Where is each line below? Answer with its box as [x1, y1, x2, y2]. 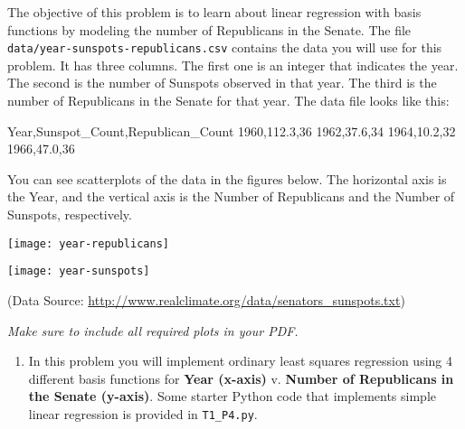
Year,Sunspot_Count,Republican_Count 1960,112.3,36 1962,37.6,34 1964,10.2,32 [7, 121, 456, 140]
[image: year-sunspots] [7, 265, 150, 278]
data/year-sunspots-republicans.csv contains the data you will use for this [7, 38, 442, 57]
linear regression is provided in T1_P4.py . [28, 404, 258, 423]
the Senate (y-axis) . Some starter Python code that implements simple [28, 387, 437, 406]
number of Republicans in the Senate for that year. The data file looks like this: [7, 91, 450, 110]
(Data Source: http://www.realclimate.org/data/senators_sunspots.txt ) [7, 290, 405, 309]
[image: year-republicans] [7, 237, 169, 250]
